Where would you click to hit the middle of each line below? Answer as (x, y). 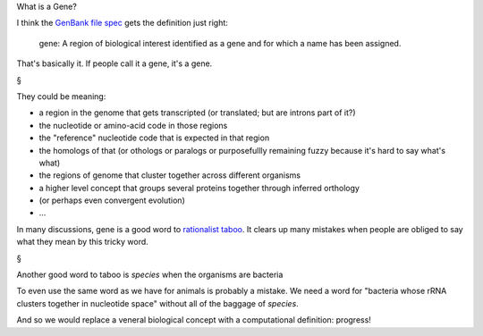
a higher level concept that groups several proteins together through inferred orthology (199, 188)
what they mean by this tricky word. (83, 242)
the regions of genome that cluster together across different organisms (170, 175)
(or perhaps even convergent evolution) (112, 200)
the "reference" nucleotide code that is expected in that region (154, 138)
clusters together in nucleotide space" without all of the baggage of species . (157, 303)
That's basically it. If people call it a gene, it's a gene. (114, 63)
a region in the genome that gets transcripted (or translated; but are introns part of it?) (198, 113)
